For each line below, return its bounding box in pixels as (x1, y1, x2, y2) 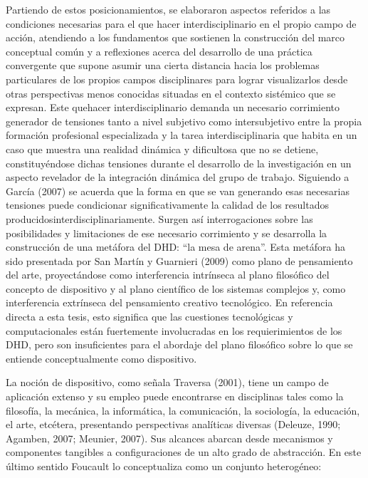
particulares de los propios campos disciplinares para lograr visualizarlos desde (6, 71, 348, 86)
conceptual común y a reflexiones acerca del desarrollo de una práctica (6, 43, 312, 58)
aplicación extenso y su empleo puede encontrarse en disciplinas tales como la (6, 389, 344, 404)
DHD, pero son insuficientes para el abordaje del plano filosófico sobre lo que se (6, 337, 353, 352)
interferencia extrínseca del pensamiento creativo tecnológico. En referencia (6, 295, 333, 310)
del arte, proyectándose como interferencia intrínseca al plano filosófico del (6, 267, 330, 282)
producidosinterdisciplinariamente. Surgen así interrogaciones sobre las (6, 211, 313, 226)
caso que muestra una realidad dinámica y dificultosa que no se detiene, (6, 141, 319, 156)
